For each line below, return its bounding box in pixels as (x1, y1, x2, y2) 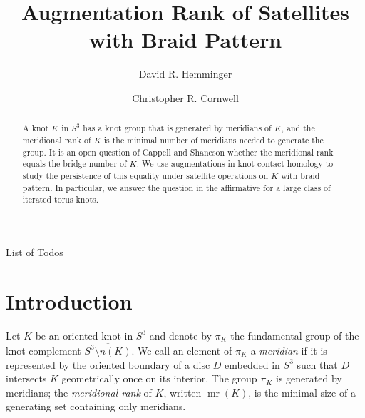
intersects (6, 371, 47, 386)
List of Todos (6, 244, 63, 259)
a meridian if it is (250, 342, 327, 357)
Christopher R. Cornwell (132, 90, 239, 105)
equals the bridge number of (22, 158, 127, 170)
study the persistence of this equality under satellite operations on (22, 169, 269, 181)
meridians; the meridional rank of (6, 384, 152, 399)
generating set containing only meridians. (6, 399, 186, 414)
